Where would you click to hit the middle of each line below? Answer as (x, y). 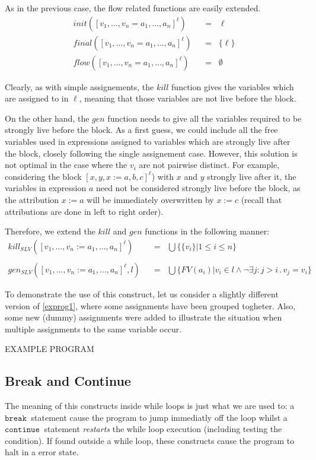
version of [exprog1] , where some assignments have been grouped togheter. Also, (150, 305)
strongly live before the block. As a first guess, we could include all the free (141, 130)
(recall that (261, 200)
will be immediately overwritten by (150, 200)
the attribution (32, 200)
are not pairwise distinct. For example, (209, 165)
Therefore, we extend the (50, 231)
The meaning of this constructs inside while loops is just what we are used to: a (150, 406)
